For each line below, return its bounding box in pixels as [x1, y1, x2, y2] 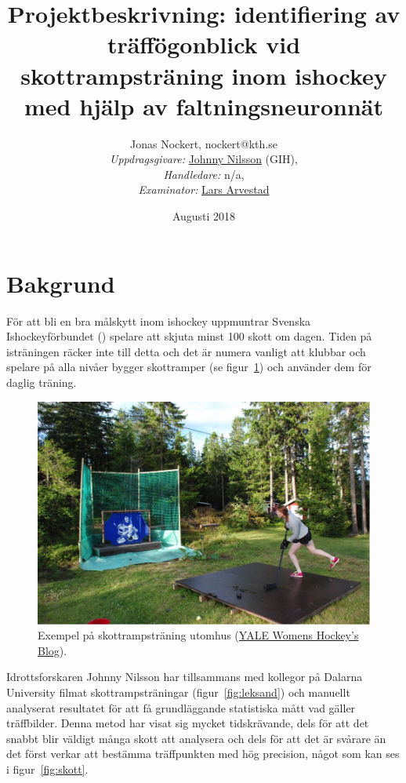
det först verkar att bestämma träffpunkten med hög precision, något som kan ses [6, 745, 400, 762]
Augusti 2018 [172, 208, 236, 224]
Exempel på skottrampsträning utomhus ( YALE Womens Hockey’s [38, 627, 359, 643]
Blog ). [38, 642, 67, 658]
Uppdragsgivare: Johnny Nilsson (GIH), [110, 151, 298, 167]
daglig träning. [6, 373, 77, 390]
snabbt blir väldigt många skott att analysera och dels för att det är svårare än [6, 730, 386, 746]
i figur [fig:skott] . [6, 760, 89, 777]
